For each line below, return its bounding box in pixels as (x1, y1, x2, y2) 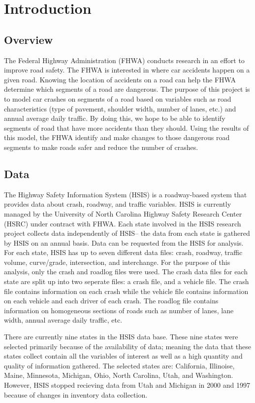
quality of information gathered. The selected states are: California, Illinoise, (4, 360, 235, 370)
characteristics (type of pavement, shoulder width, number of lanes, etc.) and (4, 103, 236, 113)
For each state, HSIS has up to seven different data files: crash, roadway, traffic (4, 247, 243, 257)
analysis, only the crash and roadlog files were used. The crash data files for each (4, 266, 248, 277)
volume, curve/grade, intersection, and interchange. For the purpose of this (4, 256, 230, 267)
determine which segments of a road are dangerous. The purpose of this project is (4, 84, 250, 94)
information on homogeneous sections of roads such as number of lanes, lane (4, 305, 234, 315)
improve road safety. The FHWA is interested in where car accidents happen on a (4, 65, 250, 75)
